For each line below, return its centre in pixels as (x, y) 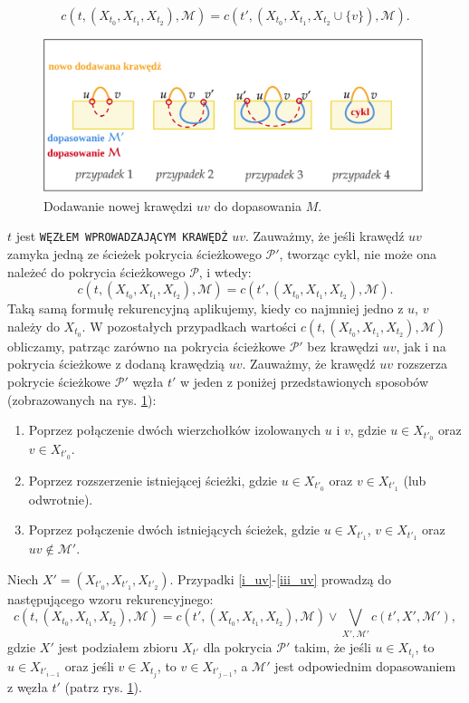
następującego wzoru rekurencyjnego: (110, 598)
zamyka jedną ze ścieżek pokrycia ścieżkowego (134, 254)
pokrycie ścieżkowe (59, 381)
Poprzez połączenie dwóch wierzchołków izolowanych (175, 430)
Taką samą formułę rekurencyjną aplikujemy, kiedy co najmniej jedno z (206, 308)
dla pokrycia (238, 646)
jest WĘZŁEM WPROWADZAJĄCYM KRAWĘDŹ (122, 236)
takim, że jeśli (332, 646)
